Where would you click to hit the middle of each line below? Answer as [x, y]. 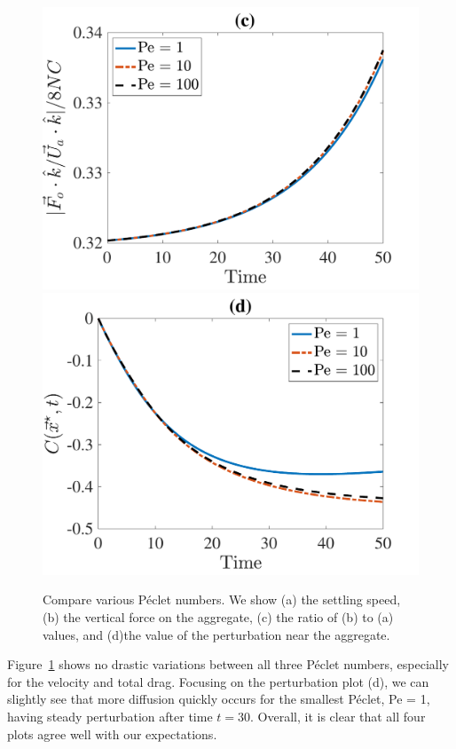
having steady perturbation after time [110, 716]
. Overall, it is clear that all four [338, 716]
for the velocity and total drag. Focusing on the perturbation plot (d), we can [218, 681]
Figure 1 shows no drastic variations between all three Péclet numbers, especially [228, 664]
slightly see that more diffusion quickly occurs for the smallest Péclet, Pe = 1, [219, 699]
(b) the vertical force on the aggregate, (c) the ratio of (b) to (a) [218, 616]
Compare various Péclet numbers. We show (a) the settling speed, [222, 599]
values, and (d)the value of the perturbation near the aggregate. [216, 634]
